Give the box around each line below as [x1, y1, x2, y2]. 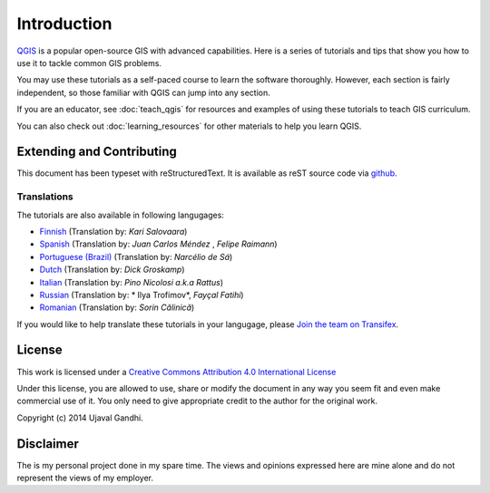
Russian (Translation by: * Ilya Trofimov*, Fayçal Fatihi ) [39, 289, 244, 300]
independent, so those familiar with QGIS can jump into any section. [16, 87, 271, 98]
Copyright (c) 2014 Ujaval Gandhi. [16, 412, 144, 423]
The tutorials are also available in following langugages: [16, 209, 224, 220]
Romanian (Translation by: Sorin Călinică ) [39, 302, 195, 313]
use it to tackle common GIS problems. [16, 57, 162, 68]
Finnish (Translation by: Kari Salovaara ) [39, 226, 188, 237]
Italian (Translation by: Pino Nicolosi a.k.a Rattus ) [39, 276, 224, 287]
